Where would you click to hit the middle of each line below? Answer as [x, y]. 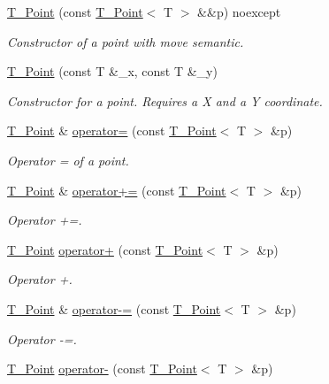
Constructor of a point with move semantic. [126, 41]
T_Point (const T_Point [75, 12]
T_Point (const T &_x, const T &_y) [112, 71]
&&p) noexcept [239, 12]
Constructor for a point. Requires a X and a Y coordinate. [165, 100]
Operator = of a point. [68, 160]
